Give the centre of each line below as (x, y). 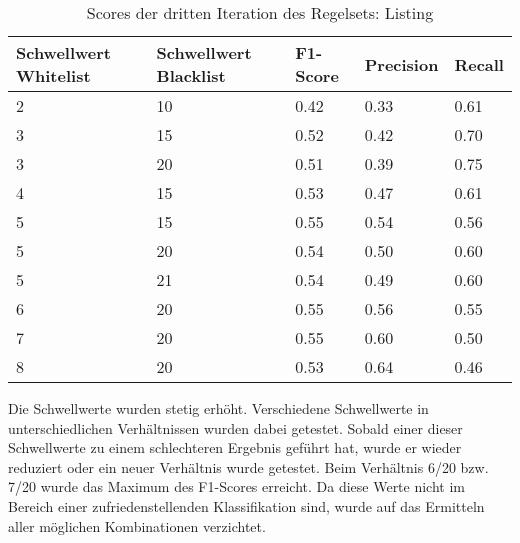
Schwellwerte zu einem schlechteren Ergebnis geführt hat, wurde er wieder (235, 447)
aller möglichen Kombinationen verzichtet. (137, 525)
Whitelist (53, 75)
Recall (479, 64)
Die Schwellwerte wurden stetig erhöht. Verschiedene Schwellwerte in (218, 408)
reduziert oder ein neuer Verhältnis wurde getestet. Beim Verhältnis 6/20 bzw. (248, 466)
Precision (401, 64)
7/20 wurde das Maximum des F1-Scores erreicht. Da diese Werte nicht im (237, 486)
